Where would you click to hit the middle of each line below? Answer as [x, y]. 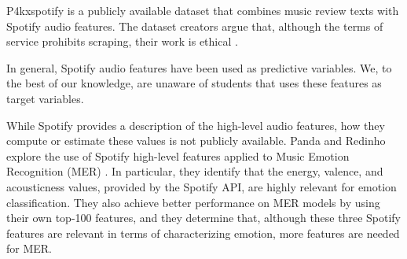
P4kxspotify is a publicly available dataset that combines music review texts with [203, 10]
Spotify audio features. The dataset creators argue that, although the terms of [195, 26]
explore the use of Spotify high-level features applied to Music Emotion [178, 155]
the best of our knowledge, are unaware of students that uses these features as [194, 83]
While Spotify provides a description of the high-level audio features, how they [196, 125]
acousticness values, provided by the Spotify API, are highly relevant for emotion [202, 186]
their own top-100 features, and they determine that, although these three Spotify [204, 218]
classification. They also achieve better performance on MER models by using [193, 202]
